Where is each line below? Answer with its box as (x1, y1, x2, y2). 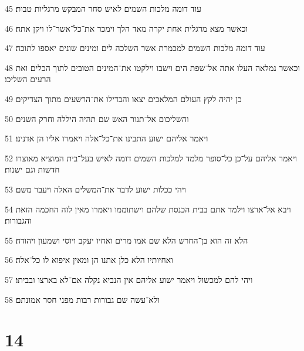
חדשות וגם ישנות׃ (5, 163, 60, 176)
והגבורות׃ (5, 214, 32, 227)
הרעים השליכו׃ (5, 73, 51, 85)
